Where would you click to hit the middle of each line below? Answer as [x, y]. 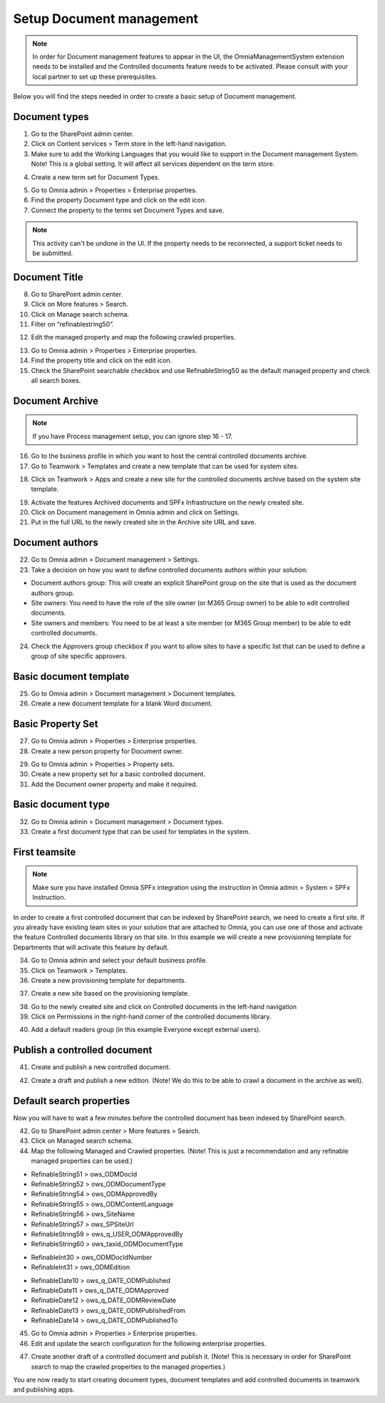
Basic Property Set [56, 724]
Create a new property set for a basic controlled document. [118, 774]
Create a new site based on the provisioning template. [110, 993]
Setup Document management [106, 19]
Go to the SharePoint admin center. [83, 134]
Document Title [48, 277]
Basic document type [62, 804]
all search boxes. [56, 380]
